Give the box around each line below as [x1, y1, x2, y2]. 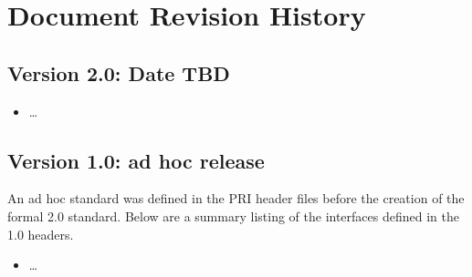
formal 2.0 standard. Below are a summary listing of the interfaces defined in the [7, 206, 459, 225]
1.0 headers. [7, 224, 74, 243]
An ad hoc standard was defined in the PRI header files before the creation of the [7, 189, 465, 208]
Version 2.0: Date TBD [7, 58, 230, 87]
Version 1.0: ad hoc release [7, 146, 265, 174]
